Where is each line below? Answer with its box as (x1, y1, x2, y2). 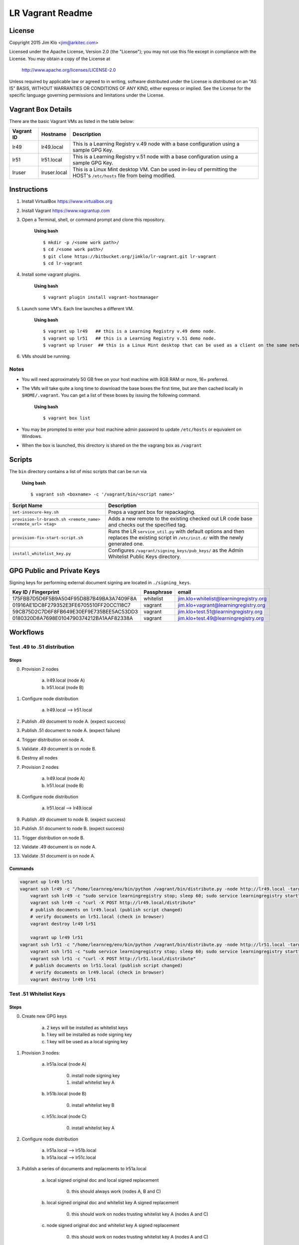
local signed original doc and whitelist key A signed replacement (46, 1200, 179, 1206)
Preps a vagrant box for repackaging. (108, 508, 196, 515)
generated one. (108, 540, 145, 547)
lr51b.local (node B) (46, 1091, 87, 1097)
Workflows (9, 628, 44, 636)
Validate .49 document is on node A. (21, 844, 97, 850)
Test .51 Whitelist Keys (9, 991, 66, 997)
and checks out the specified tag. (108, 521, 187, 528)
